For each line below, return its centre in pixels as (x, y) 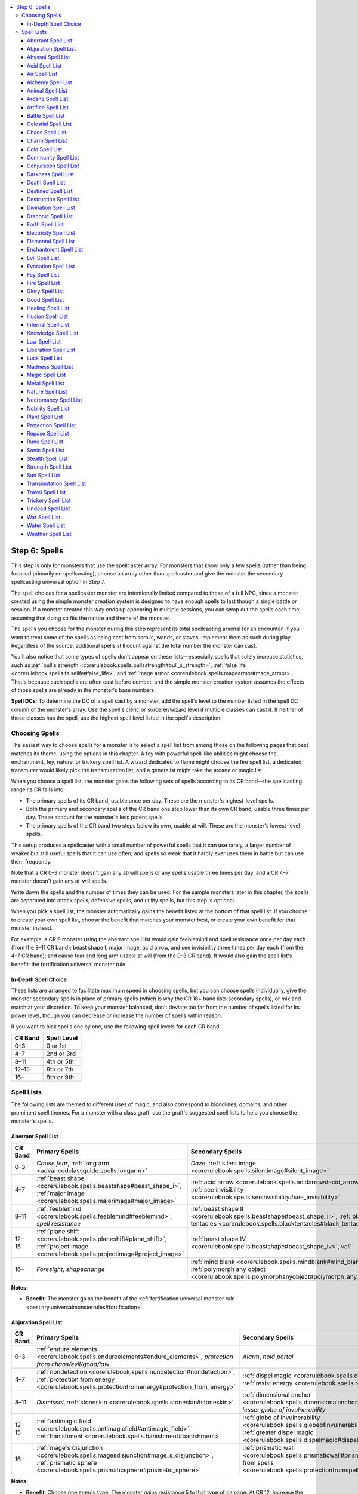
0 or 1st (57, 1046)
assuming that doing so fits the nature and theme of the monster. (91, 618)
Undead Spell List (49, 509)
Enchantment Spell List (55, 249)
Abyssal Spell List (49, 57)
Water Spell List (46, 525)
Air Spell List (42, 74)
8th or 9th (60, 1077)
